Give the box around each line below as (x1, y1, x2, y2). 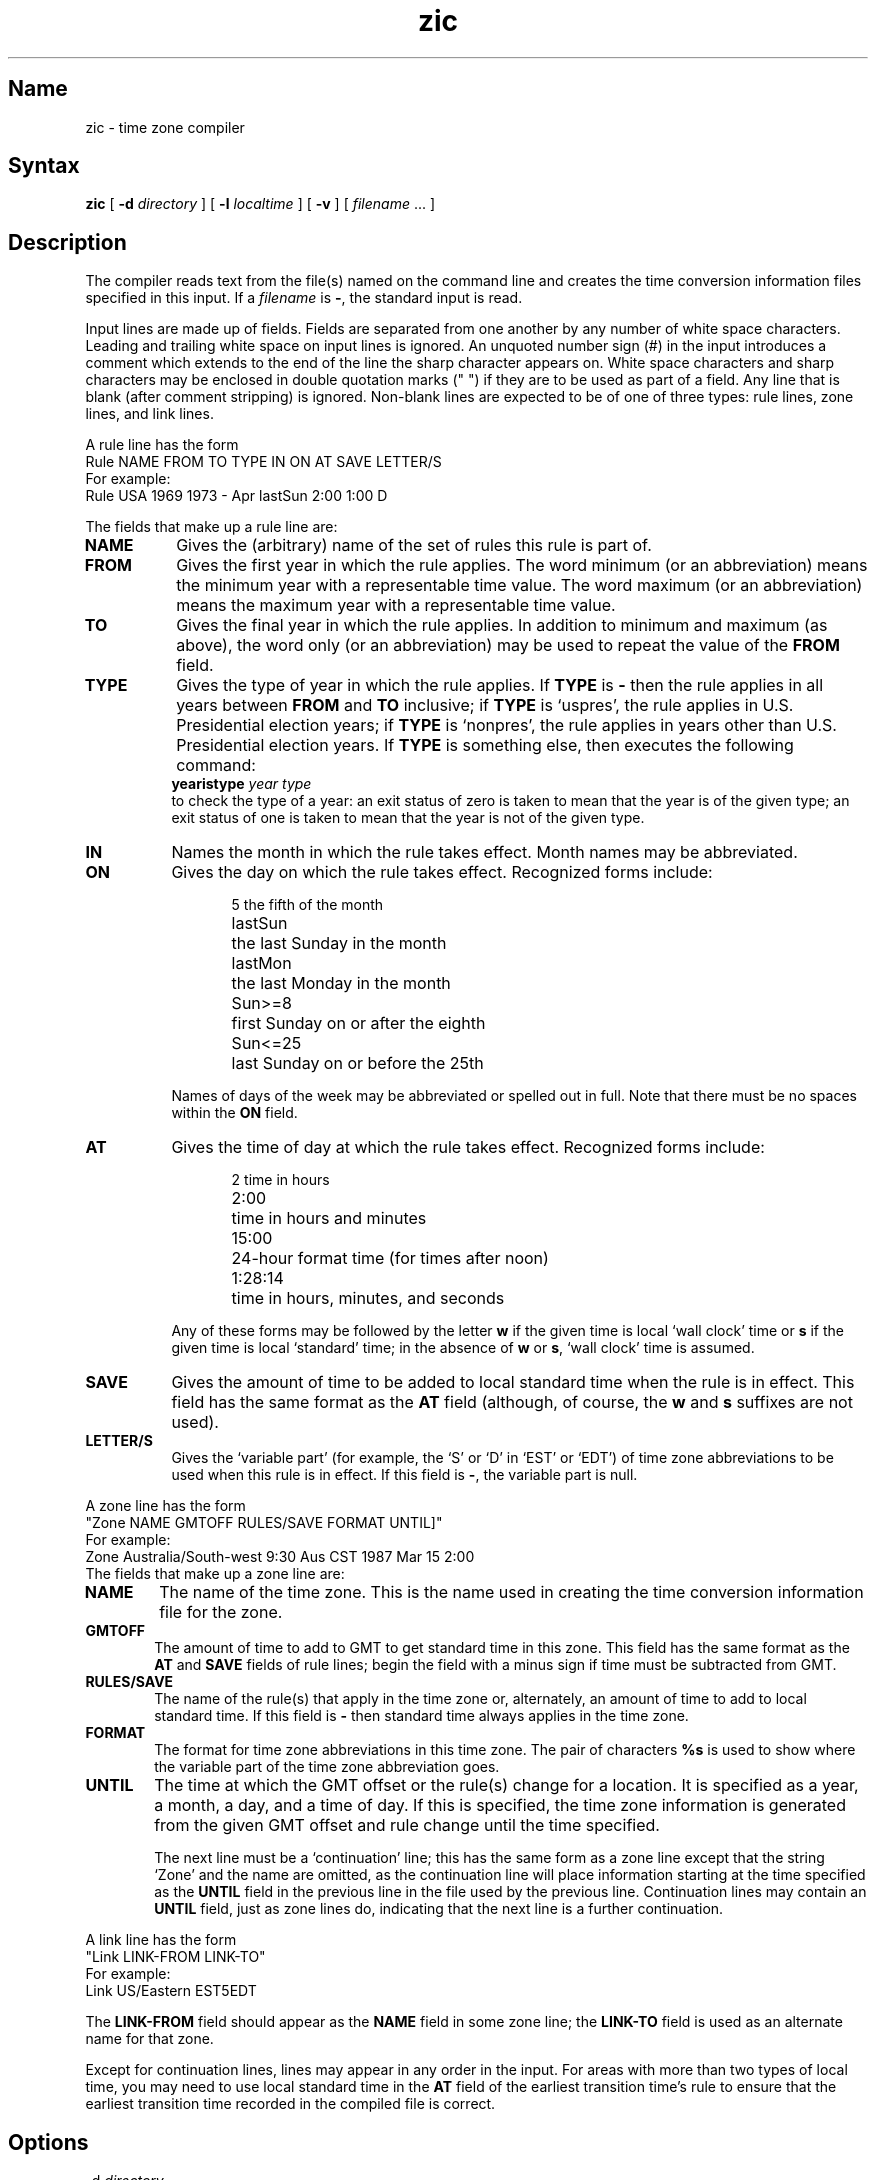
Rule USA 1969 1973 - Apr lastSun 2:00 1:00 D (85, 487, 388, 505)
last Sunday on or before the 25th (231, 1053, 484, 1074)
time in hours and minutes (231, 1208, 427, 1229)
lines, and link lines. (85, 405, 214, 423)
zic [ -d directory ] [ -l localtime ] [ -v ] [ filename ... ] (85, 195, 436, 213)
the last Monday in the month (231, 973, 451, 994)
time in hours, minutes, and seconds (231, 1288, 505, 1309)
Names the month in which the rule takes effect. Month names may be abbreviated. (171, 842, 798, 863)
